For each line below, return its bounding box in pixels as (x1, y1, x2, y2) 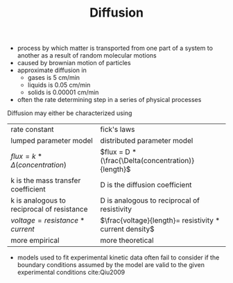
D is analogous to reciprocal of (100, 196, 200, 205)
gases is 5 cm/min (27, 74, 80, 82)
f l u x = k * (10, 151, 43, 161)
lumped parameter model (10, 136, 94, 146)
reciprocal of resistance (10, 205, 88, 214)
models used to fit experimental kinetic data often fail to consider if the (17, 253, 220, 261)
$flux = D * (100, 147, 137, 157)
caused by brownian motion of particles (17, 59, 131, 67)
